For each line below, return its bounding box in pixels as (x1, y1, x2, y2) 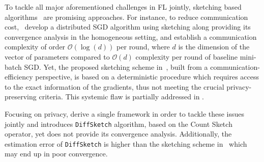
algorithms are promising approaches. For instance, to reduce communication (5, 11, 248, 22)
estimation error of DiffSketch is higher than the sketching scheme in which (5, 138, 247, 149)
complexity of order (5, 41, 66, 52)
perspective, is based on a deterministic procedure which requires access (35, 71, 259, 82)
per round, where (116, 41, 170, 52)
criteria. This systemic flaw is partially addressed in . (39, 91, 204, 102)
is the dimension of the (178, 41, 250, 52)
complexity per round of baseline (135, 51, 238, 62)
